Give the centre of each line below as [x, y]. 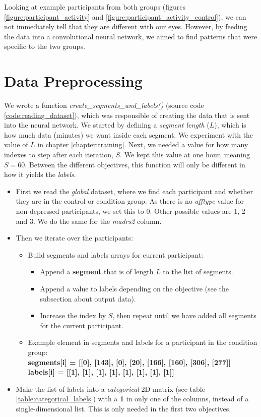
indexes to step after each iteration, [59, 155]
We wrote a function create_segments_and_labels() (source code [104, 105]
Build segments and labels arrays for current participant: [116, 254]
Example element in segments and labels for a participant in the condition [143, 342]
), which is [230, 125]
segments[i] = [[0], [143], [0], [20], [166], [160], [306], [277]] [129, 362]
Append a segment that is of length [97, 272]
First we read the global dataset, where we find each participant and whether [134, 191]
